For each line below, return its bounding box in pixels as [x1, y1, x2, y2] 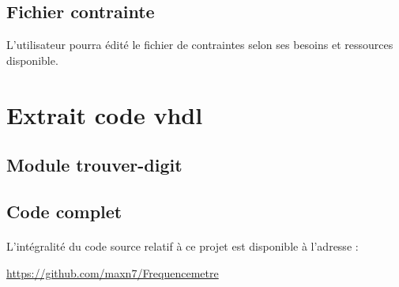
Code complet [6, 198, 122, 223]
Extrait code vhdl [6, 98, 203, 130]
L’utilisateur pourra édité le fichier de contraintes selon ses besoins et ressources [6, 36, 393, 53]
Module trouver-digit [6, 153, 183, 177]
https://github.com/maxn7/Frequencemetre [6, 264, 219, 281]
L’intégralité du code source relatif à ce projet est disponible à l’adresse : [6, 237, 359, 254]
